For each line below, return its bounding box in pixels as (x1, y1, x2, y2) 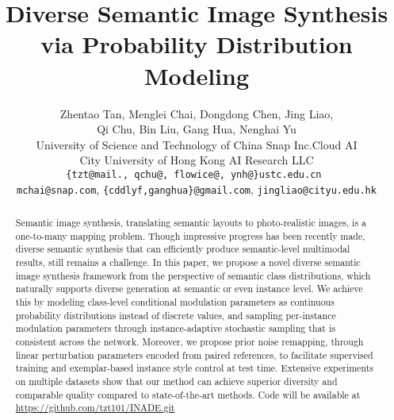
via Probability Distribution (40, 28, 353, 60)
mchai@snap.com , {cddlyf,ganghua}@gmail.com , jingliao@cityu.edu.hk (17, 180, 377, 197)
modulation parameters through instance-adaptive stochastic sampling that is (15, 322, 335, 335)
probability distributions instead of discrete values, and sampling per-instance (15, 308, 336, 322)
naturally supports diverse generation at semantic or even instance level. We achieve (15, 282, 363, 295)
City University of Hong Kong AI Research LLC (79, 152, 314, 168)
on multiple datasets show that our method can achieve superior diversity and (15, 374, 338, 387)
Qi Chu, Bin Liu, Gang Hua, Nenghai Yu (97, 121, 296, 137)
